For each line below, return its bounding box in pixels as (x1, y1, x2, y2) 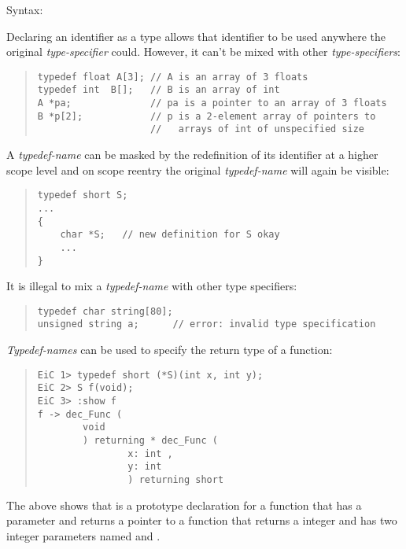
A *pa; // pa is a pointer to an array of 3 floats (37, 98, 387, 109)
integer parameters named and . (6, 527, 161, 543)
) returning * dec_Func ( (83, 434, 218, 446)
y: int (127, 461, 162, 473)
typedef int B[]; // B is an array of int (37, 84, 280, 96)
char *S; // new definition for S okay (60, 229, 280, 241)
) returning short (127, 473, 224, 485)
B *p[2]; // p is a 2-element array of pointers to (37, 110, 376, 122)
